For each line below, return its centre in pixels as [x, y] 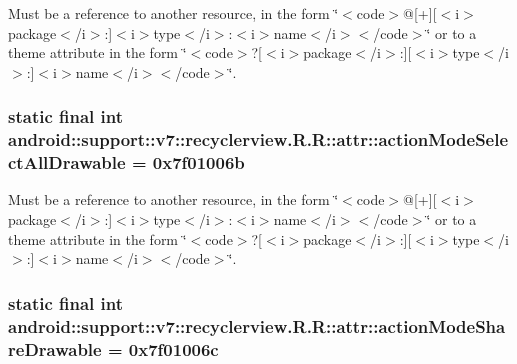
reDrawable [55, 348]
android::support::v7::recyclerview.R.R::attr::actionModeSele [258, 139]
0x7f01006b [198, 162]
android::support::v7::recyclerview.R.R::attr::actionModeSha [257, 325]
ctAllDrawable [67, 162]
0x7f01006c [173, 348]
